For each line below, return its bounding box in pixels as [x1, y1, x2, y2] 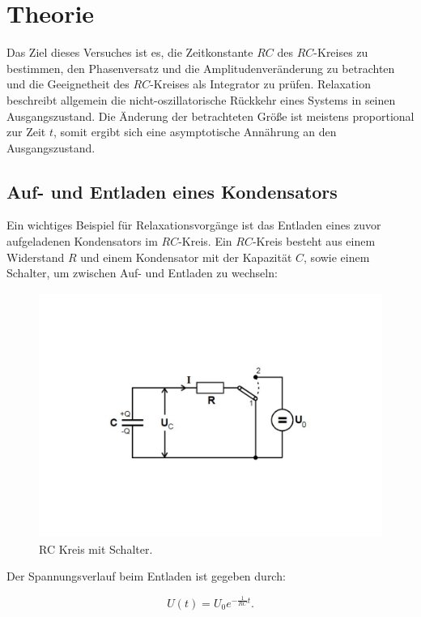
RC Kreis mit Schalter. [39, 540, 153, 557]
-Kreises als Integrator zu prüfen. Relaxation [150, 75, 371, 92]
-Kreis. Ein [178, 233, 232, 250]
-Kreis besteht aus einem [252, 233, 376, 250]
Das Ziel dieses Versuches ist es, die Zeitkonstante [6, 44, 253, 61]
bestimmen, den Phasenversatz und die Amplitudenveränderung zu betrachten [6, 59, 395, 76]
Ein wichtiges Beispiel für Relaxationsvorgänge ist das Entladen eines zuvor [6, 216, 381, 234]
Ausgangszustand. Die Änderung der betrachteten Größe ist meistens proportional [6, 107, 415, 124]
